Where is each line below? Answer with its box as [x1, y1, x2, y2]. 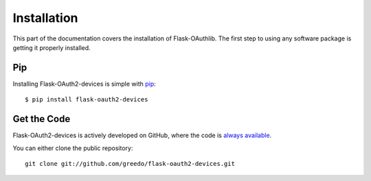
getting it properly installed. [12, 43, 91, 51]
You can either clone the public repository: [12, 144, 133, 152]
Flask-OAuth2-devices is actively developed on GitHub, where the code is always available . [12, 131, 272, 140]
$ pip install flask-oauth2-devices [25, 96, 148, 104]
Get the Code [12, 113, 71, 125]
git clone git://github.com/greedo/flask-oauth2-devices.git [25, 160, 235, 167]
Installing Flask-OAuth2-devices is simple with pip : [12, 80, 156, 88]
